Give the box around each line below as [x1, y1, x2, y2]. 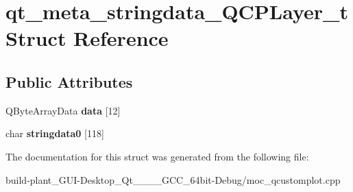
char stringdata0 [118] [5, 126, 104, 141]
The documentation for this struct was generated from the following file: [5, 149, 309, 163]
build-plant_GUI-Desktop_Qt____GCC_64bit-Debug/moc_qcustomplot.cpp [5, 172, 341, 187]
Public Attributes [5, 71, 133, 92]
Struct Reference [5, 24, 169, 52]
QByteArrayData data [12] [5, 103, 121, 117]
